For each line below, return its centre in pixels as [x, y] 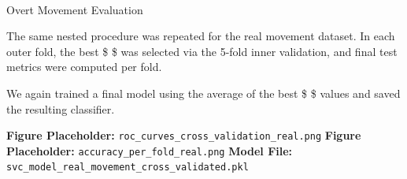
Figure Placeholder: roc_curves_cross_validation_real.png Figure [184, 135]
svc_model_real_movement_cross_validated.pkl [128, 168]
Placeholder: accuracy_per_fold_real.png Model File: [150, 150]
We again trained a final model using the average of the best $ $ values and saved [203, 93]
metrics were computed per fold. [84, 67]
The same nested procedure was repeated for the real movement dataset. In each [201, 36]
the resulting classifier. [61, 108]
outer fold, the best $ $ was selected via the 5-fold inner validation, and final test [202, 51]
